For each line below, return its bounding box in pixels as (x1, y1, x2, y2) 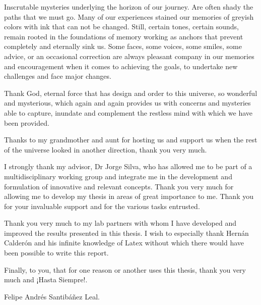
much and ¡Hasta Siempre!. (4, 274, 88, 285)
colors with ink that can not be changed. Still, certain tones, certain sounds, (4, 21, 239, 32)
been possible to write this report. (4, 247, 109, 258)
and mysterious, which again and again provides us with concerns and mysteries (4, 97, 251, 108)
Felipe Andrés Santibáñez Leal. (4, 291, 100, 301)
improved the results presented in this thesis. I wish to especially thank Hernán (4, 227, 249, 238)
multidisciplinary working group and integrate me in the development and (4, 171, 232, 181)
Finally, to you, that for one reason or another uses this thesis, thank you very (4, 264, 246, 275)
